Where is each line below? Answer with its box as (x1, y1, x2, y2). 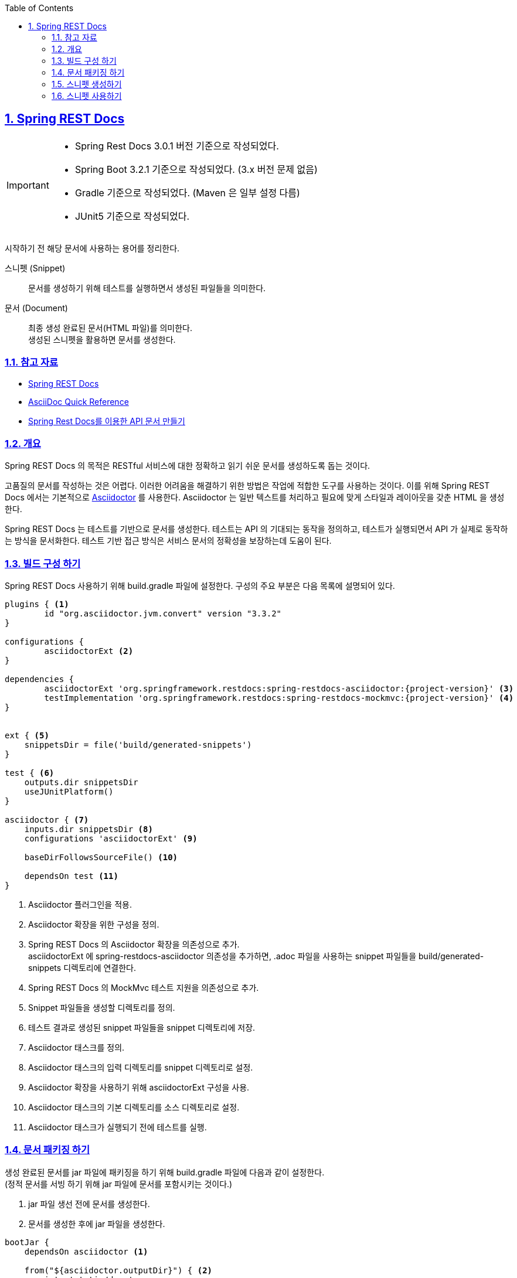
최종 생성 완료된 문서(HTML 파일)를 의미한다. (28, 322, 193, 333)
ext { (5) (5, 731, 49, 741)
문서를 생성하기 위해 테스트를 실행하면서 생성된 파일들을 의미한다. (28, 282, 266, 293)
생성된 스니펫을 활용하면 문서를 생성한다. (28, 334, 176, 345)
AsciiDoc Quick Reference (28, 396, 129, 407)
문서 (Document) (5, 302, 68, 313)
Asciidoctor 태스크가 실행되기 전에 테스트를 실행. (28, 1122, 207, 1133)
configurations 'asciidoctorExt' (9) (24, 834, 198, 844)
